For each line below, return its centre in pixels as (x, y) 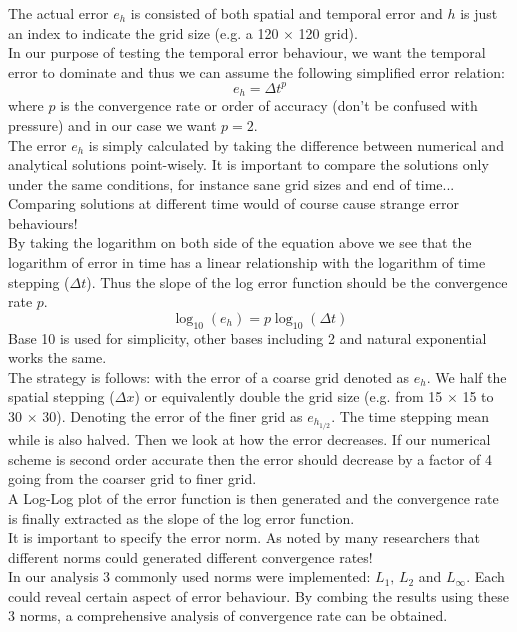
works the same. (57, 357)
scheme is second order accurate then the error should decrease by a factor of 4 (250, 458)
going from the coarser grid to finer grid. (132, 478)
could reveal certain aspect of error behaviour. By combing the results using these (258, 595)
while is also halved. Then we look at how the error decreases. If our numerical (249, 439)
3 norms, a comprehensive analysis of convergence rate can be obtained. (228, 615)
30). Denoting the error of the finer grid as (172, 416)
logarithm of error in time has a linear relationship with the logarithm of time (247, 262)
